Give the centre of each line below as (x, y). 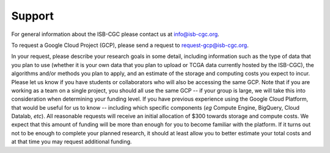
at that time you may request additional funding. (71, 142)
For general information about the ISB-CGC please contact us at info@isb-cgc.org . (115, 34)
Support (33, 16)
